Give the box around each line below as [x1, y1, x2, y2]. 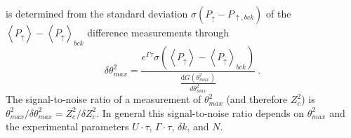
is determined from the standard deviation [6, 6, 188, 20]
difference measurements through [87, 25, 229, 39]
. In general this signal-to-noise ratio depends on [96, 105, 305, 120]
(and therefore [226, 92, 288, 106]
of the [266, 6, 291, 20]
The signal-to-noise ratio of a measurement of [6, 92, 201, 106]
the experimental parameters [6, 119, 129, 134]
